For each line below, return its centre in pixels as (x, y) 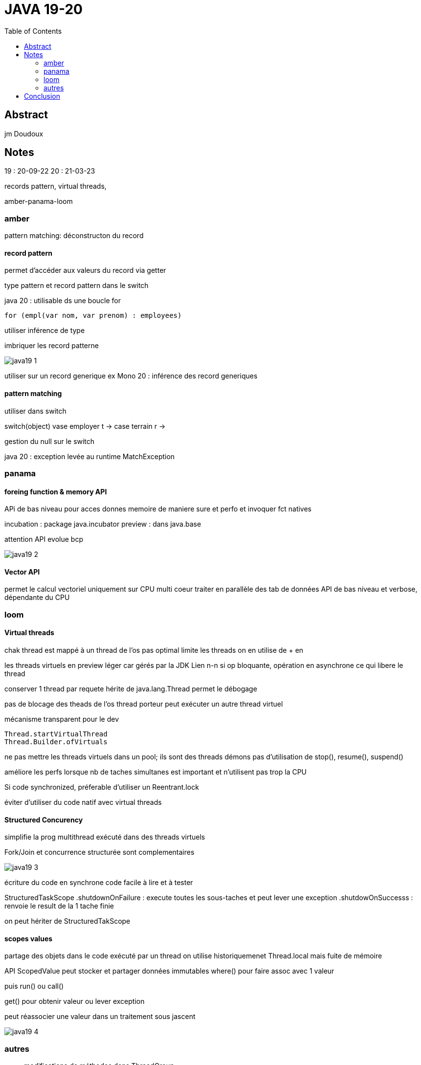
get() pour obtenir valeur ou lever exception (75, 1001)
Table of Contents (33, 31)
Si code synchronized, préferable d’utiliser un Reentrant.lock (102, 787)
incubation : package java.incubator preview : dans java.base (103, 524)
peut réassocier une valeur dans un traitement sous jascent (100, 1017)
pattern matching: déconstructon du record (74, 236)
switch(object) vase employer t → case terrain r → (85, 426)
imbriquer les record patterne (52, 346)
